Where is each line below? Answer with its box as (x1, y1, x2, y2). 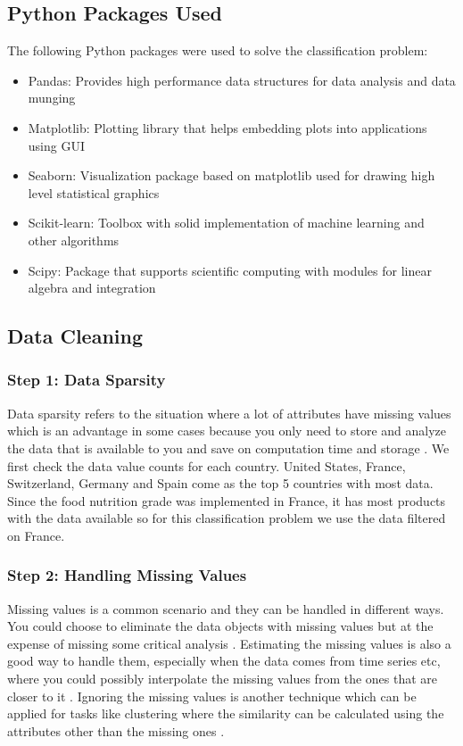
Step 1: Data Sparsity (7, 369, 166, 391)
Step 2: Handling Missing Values (7, 564, 247, 586)
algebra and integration (28, 278, 156, 297)
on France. (7, 526, 65, 544)
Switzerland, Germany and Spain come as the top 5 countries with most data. (7, 474, 434, 493)
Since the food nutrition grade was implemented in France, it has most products (7, 491, 446, 510)
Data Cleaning (7, 322, 143, 350)
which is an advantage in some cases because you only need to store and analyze (7, 421, 446, 440)
